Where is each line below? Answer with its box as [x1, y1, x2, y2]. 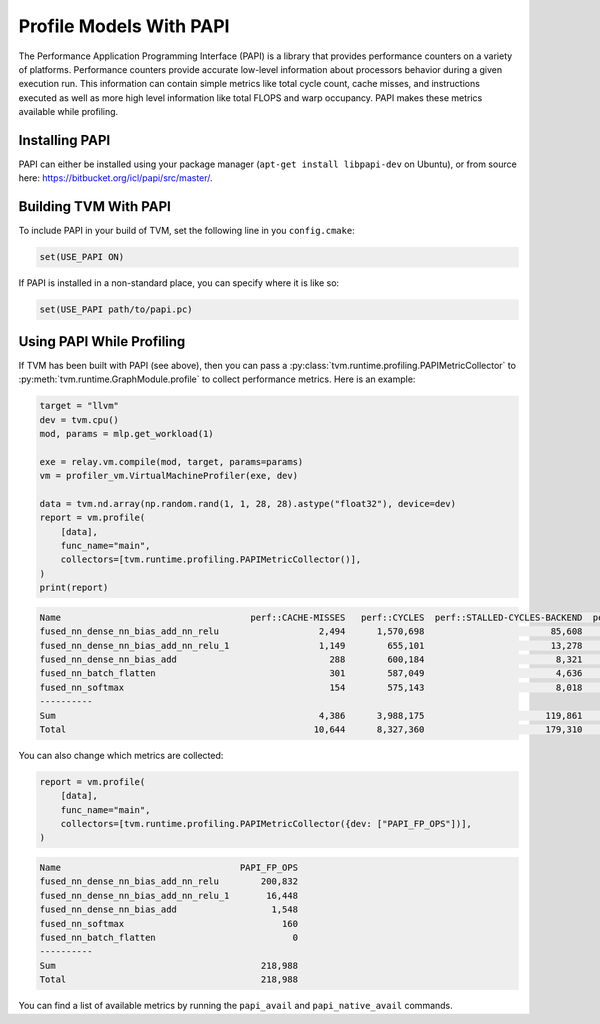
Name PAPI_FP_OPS [39, 862, 299, 874]
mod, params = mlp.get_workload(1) [39, 428, 214, 439]
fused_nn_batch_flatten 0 [39, 931, 299, 943]
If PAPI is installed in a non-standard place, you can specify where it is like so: [18, 277, 340, 289]
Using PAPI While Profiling [18, 333, 186, 350]
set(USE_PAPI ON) [39, 251, 125, 263]
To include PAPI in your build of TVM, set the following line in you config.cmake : [18, 225, 355, 237]
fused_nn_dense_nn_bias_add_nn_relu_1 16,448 [39, 890, 299, 901]
